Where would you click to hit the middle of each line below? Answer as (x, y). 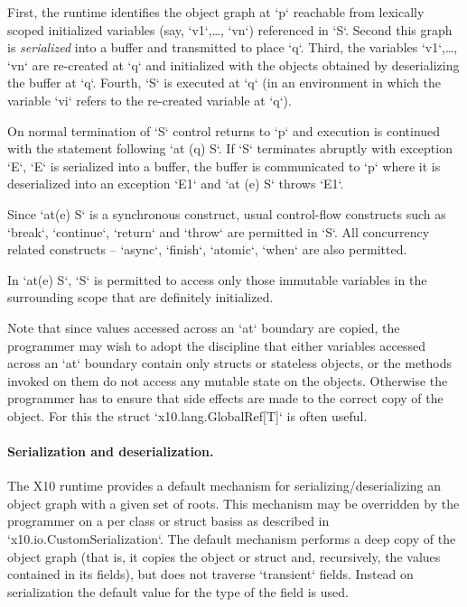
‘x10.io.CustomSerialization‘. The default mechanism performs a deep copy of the (232, 539)
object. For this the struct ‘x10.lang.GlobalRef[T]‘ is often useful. (187, 415)
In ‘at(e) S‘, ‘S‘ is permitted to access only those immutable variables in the (217, 279)
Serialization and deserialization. (111, 451)
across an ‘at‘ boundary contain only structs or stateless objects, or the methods (230, 363)
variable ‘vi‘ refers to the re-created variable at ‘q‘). (149, 100)
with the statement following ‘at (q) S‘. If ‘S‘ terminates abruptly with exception (230, 148)
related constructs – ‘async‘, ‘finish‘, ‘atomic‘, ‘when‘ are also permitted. (207, 249)
